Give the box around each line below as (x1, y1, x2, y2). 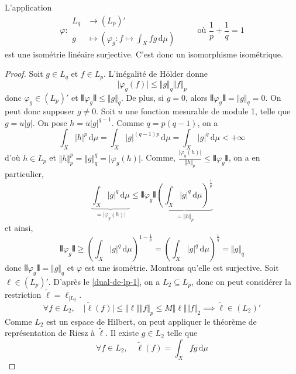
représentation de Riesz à (5, 327, 95, 339)
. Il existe (105, 327, 139, 339)
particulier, (5, 167, 44, 179)
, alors (185, 91, 208, 103)
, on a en (228, 151, 260, 164)
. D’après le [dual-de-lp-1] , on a (48, 275, 160, 287)
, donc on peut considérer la (191, 275, 291, 287)
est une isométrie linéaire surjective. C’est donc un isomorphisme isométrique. (5, 47, 283, 60)
